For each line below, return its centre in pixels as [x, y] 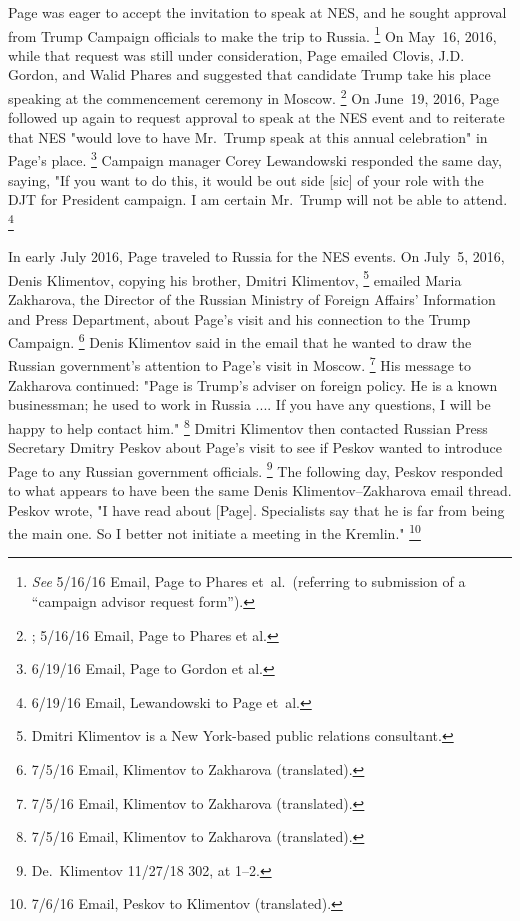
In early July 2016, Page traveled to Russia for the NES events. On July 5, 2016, [256, 256]
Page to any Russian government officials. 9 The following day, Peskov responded [255, 469]
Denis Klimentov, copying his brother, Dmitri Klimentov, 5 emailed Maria [235, 278]
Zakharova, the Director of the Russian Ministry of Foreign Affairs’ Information [252, 299]
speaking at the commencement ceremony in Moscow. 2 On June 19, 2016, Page [253, 96]
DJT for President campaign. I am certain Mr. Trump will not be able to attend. [258, 199]
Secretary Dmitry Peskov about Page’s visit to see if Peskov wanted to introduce [255, 447]
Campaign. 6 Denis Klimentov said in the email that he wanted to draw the [240, 340]
